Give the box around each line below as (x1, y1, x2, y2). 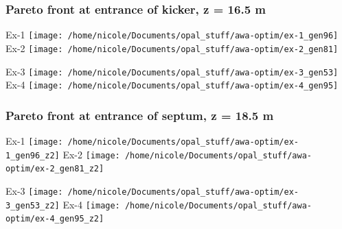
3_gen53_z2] (5, 200, 60, 210)
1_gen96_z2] (5, 150, 60, 160)
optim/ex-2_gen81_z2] (5, 164, 104, 174)
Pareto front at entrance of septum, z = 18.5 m (5, 106, 274, 123)
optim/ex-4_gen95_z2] (5, 214, 104, 224)
